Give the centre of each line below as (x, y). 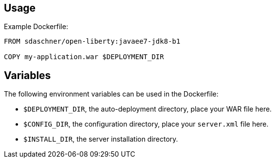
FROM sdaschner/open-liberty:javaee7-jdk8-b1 (92, 41)
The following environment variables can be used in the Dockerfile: (111, 94)
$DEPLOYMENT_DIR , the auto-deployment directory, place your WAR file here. (148, 109)
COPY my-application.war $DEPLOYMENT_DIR (84, 57)
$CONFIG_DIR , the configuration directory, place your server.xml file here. (146, 124)
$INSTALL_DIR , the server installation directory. (101, 139)
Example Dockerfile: (36, 27)
